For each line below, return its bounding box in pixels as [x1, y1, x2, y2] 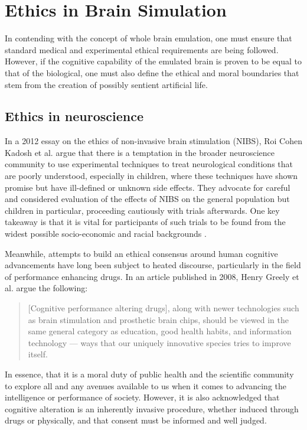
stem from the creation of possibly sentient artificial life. [5, 78, 208, 90]
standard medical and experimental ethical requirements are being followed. [5, 43, 279, 56]
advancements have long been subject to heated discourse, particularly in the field [5, 259, 301, 271]
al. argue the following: [5, 282, 88, 294]
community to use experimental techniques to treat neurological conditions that [5, 158, 293, 170]
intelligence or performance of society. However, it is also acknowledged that [5, 391, 280, 403]
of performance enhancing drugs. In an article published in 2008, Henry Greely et [5, 270, 299, 282]
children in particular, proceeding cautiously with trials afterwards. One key [5, 204, 280, 216]
